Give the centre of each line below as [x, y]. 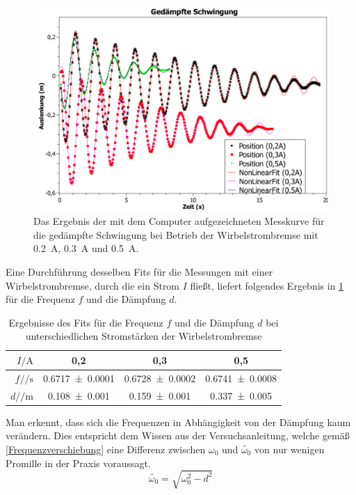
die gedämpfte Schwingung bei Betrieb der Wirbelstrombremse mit [176, 234]
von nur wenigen [290, 449]
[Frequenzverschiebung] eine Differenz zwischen [106, 449]
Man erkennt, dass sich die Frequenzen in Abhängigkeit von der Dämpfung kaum [178, 422]
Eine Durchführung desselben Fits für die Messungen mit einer [139, 272]
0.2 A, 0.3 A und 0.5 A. [86, 248]
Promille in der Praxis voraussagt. [78, 463]
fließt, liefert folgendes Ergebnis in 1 [267, 285]
